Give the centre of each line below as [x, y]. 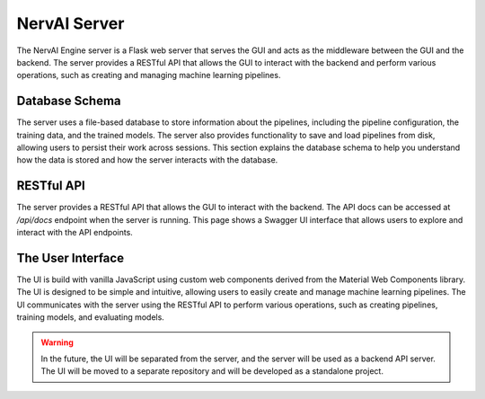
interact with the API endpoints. [75, 233]
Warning [57, 342]
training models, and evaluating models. [91, 317]
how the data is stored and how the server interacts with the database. [147, 160]
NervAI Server [71, 23]
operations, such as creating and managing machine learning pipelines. [149, 75]
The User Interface [71, 257]
